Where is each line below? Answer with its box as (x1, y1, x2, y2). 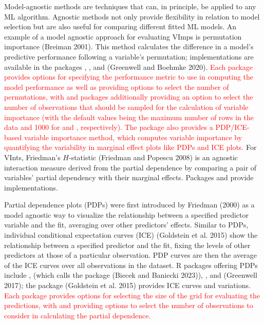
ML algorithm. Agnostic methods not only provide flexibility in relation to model (4, 11, 260, 22)
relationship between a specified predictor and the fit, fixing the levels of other (4, 239, 251, 250)
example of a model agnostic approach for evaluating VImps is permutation (4, 31, 242, 42)
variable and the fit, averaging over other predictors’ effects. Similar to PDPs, (4, 219, 249, 230)
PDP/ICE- (215, 122, 250, 132)
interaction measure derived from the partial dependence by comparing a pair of (4, 162, 257, 173)
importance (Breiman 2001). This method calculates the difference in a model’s (4, 41, 254, 52)
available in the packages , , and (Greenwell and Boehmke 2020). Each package (4, 61, 253, 72)
